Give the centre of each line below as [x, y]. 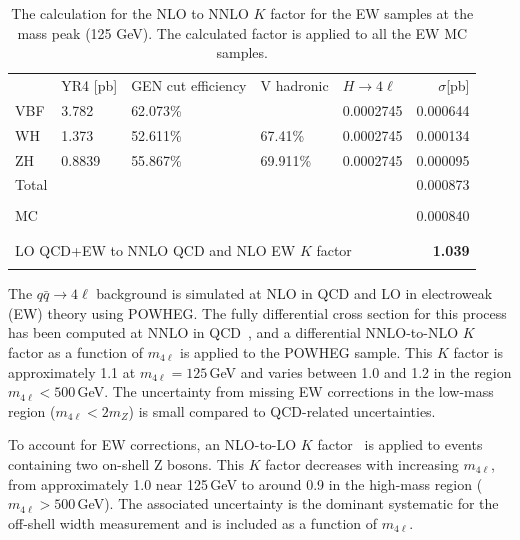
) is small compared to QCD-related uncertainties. [282, 410]
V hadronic [294, 85]
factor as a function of [76, 351]
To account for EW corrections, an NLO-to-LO [152, 444]
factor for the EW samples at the [372, 13]
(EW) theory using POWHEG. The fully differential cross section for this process [257, 312]
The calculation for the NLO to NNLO [130, 13]
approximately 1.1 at [72, 371]
